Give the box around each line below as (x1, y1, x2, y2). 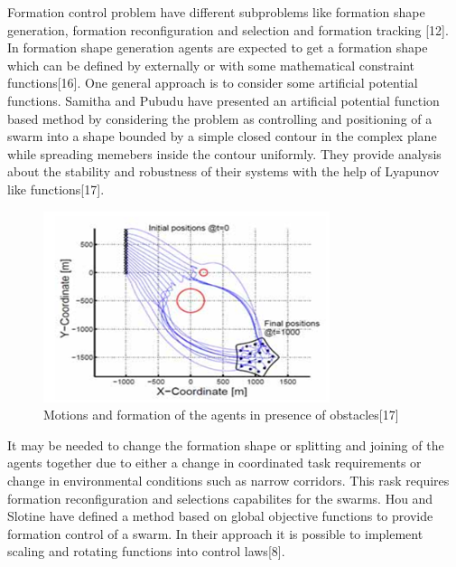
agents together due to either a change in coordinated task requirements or (7, 453, 422, 472)
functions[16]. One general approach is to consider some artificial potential (7, 73, 418, 92)
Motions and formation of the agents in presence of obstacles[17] (43, 405, 399, 424)
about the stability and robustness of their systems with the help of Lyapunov (7, 162, 440, 181)
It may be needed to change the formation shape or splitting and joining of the (7, 435, 444, 454)
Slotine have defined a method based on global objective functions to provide (7, 506, 433, 525)
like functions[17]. (7, 179, 105, 198)
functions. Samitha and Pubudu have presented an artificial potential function (7, 90, 440, 109)
